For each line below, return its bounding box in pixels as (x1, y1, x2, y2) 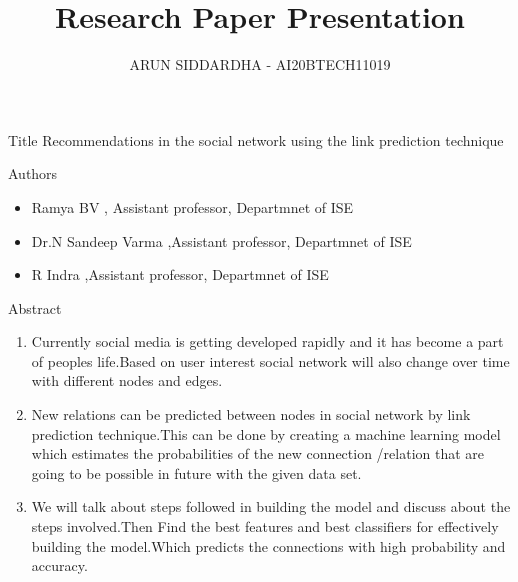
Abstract (8, 297, 62, 318)
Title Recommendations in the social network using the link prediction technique (8, 129, 504, 150)
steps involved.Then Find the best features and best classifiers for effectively (31, 516, 499, 537)
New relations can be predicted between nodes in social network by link (31, 404, 471, 425)
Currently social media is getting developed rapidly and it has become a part (31, 331, 504, 352)
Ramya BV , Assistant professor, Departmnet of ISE (31, 196, 354, 217)
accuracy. (31, 555, 88, 576)
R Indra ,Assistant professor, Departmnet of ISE (31, 264, 329, 285)
